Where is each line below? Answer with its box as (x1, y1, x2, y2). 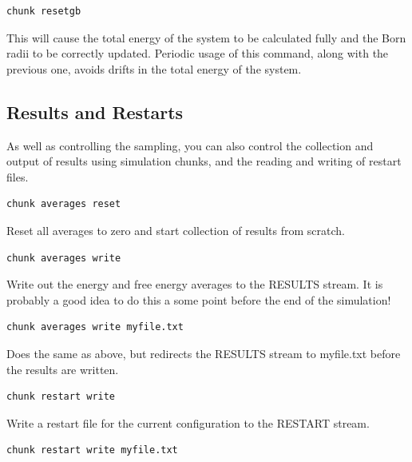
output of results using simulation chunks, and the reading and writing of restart (6, 153, 402, 169)
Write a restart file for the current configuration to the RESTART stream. (6, 414, 370, 431)
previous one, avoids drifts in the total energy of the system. (6, 60, 302, 77)
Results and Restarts (6, 99, 184, 124)
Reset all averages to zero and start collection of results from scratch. (6, 221, 345, 238)
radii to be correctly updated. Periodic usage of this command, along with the (6, 45, 389, 62)
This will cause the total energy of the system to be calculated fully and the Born (6, 29, 406, 46)
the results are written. (6, 360, 119, 377)
